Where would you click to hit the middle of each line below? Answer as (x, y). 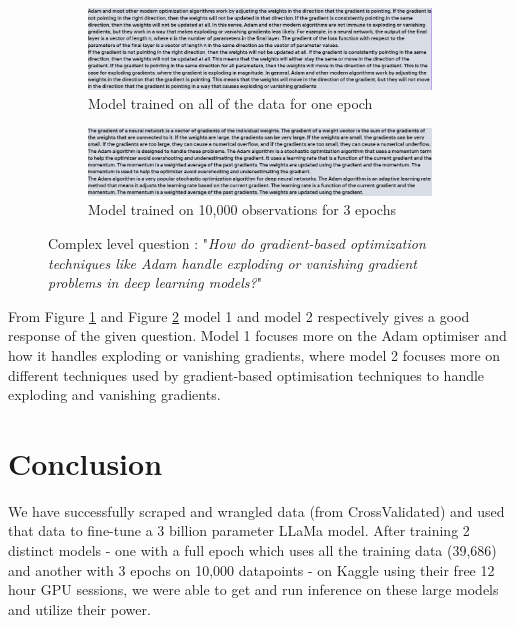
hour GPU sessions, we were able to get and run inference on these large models (253, 589)
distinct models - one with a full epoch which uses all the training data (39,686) (252, 550)
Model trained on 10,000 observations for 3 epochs (242, 209)
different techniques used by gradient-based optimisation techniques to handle (246, 374)
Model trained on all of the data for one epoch (230, 103)
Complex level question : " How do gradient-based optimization (237, 243)
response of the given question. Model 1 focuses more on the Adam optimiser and (257, 335)
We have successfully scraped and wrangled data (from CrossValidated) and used (256, 510)
